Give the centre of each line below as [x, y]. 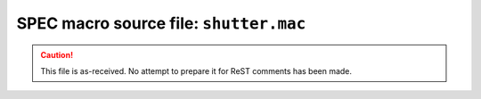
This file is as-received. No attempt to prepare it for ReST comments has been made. [196, 70]
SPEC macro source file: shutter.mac [161, 23]
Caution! [57, 54]
